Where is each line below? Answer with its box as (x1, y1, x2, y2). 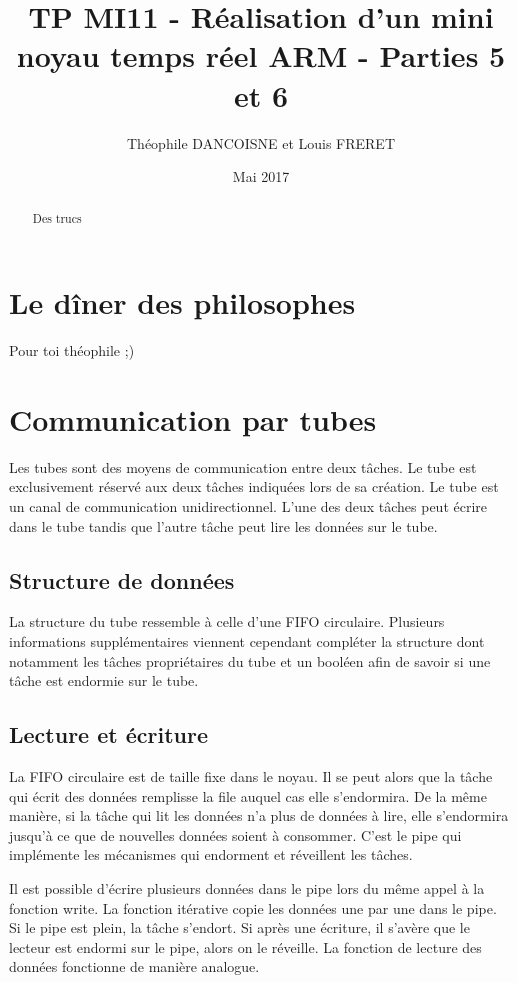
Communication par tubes (9, 398, 377, 439)
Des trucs (32, 210, 82, 227)
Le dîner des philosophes (9, 282, 356, 323)
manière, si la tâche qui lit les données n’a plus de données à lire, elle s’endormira (9, 805, 509, 826)
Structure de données (9, 564, 235, 595)
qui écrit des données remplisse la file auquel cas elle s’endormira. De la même (9, 785, 487, 806)
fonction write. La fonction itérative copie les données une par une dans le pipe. (9, 897, 497, 918)
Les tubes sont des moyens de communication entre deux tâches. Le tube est (9, 456, 477, 477)
